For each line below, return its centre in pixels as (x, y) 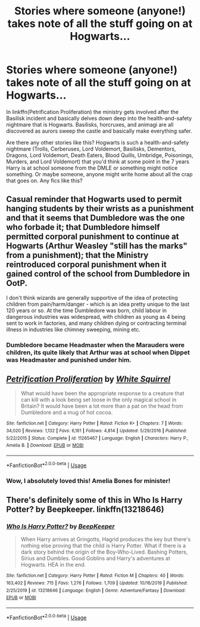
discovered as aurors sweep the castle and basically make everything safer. (99, 131)
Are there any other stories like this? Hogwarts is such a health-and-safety (98, 142)
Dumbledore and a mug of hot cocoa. (67, 413)
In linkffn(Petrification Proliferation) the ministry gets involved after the (92, 112)
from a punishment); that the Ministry (77, 255)
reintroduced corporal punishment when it (86, 265)
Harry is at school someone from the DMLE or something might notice (92, 168)
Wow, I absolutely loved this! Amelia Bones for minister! (88, 481)
